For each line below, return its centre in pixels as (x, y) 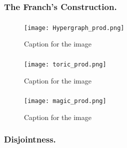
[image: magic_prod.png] (65, 101)
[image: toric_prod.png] (65, 64)
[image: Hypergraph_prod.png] (74, 28)
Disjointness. (30, 139)
